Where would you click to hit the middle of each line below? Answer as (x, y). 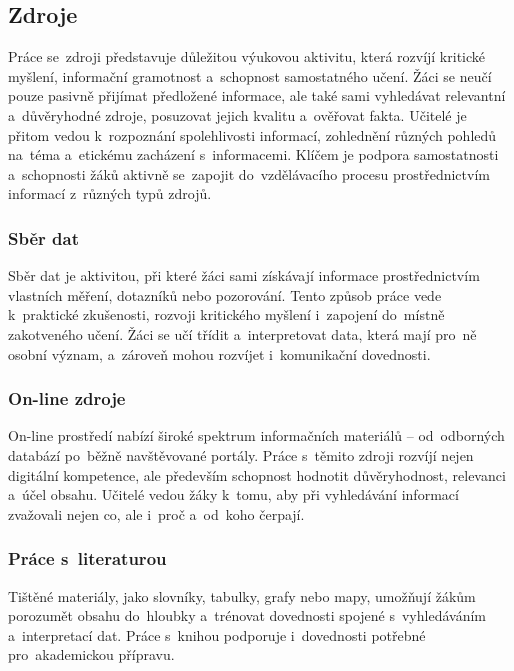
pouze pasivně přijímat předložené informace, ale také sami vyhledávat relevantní (257, 95)
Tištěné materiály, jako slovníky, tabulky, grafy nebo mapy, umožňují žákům (242, 595)
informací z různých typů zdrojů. (110, 193)
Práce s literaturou (87, 558)
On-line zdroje (67, 398)
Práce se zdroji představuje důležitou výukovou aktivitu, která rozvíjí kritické (247, 56)
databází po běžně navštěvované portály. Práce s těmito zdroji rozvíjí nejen (241, 454)
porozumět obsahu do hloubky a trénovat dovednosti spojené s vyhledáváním (247, 615)
